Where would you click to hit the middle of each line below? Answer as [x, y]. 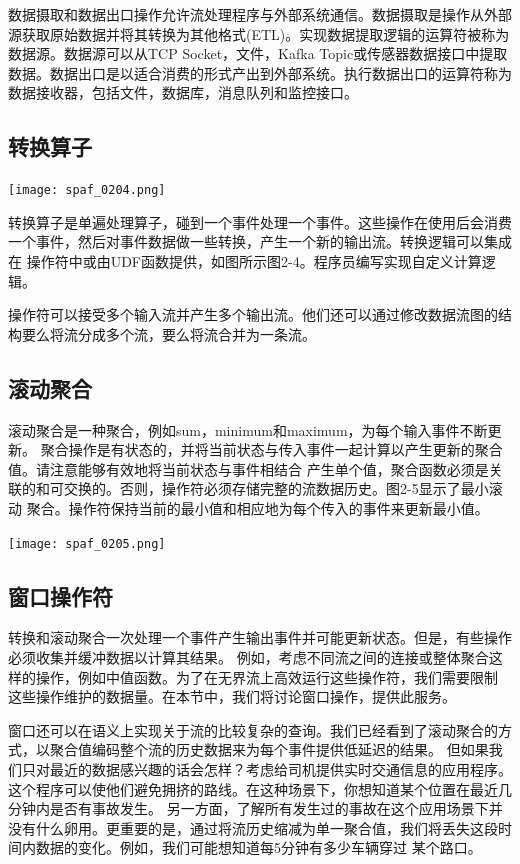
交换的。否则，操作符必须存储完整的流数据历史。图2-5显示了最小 [276, 488]
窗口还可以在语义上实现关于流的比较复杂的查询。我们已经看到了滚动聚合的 [253, 729]
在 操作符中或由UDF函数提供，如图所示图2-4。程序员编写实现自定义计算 [245, 261]
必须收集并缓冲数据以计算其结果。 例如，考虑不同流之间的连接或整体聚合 [248, 657]
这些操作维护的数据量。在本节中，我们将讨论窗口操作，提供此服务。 [232, 696]
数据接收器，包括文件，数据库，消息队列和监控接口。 [183, 92]
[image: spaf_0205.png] [87, 543]
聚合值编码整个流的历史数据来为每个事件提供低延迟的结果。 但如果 [269, 749]
